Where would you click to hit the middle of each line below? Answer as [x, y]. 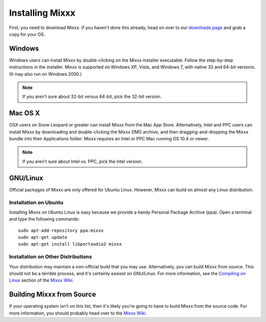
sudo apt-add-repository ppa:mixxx [61, 230]
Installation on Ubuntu [36, 202]
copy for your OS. [27, 34]
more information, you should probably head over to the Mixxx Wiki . [78, 313]
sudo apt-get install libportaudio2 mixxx [70, 244]
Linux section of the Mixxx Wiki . [41, 280]
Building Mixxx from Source [52, 295]
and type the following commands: [44, 219]
